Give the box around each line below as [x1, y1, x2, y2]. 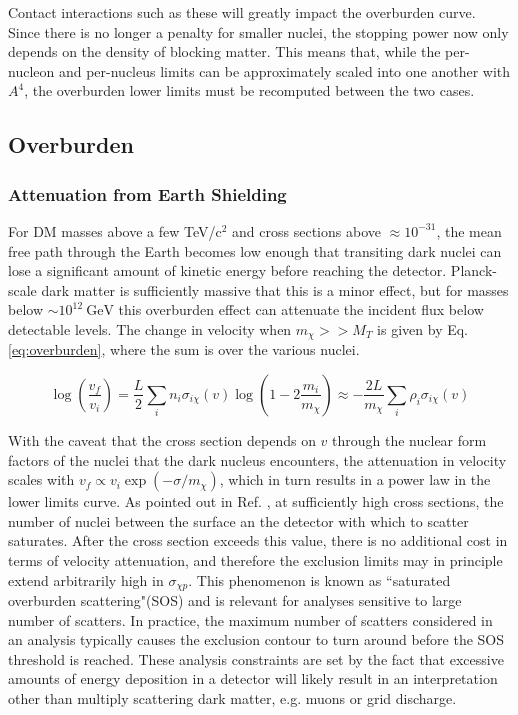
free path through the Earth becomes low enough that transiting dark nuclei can [8, 240, 502, 261]
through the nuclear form [332, 429, 487, 450]
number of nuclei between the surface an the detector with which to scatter [8, 510, 469, 531]
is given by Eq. [377, 318, 469, 339]
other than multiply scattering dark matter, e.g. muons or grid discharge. [8, 687, 457, 708]
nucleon [8, 60, 55, 81]
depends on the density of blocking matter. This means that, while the [8, 41, 441, 62]
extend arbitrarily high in [8, 569, 164, 590]
